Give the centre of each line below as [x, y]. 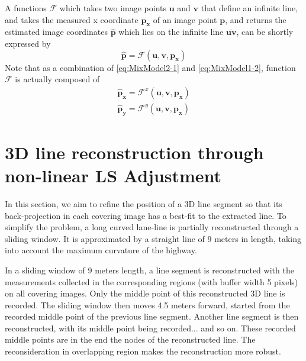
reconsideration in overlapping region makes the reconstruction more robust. [143, 351]
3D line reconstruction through [134, 152]
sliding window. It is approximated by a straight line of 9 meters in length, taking [153, 238]
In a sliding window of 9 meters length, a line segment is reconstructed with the [149, 270]
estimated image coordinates [57, 32]
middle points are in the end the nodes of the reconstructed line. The [130, 339]
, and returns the [256, 19]
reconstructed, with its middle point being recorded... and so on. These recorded [150, 328]
